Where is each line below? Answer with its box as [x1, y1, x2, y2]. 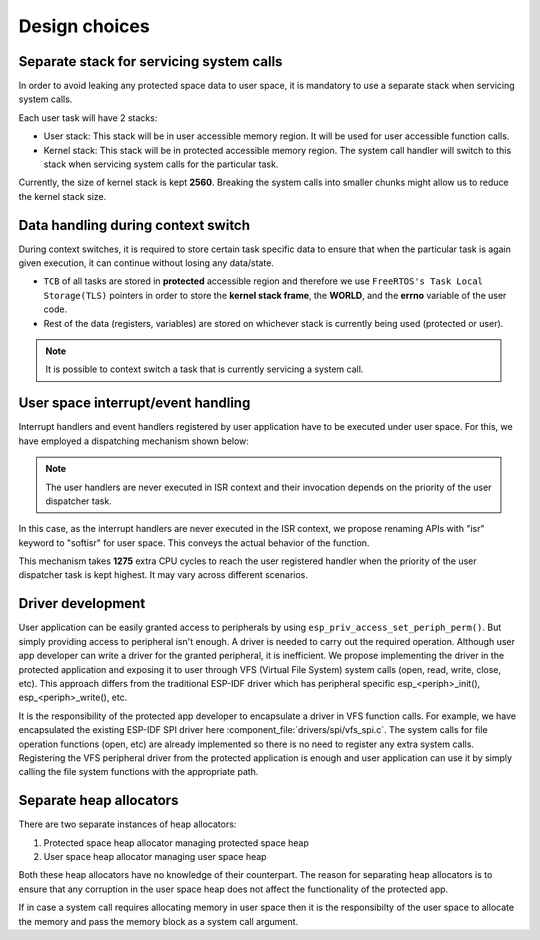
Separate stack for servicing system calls [18, 53, 283, 70]
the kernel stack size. [18, 190, 107, 202]
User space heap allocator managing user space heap [43, 850, 267, 862]
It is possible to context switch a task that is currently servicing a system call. [45, 363, 364, 375]
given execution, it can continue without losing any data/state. [18, 257, 275, 269]
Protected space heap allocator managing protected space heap [43, 836, 309, 849]
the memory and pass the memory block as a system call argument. [18, 915, 299, 927]
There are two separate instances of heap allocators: [18, 818, 237, 830]
